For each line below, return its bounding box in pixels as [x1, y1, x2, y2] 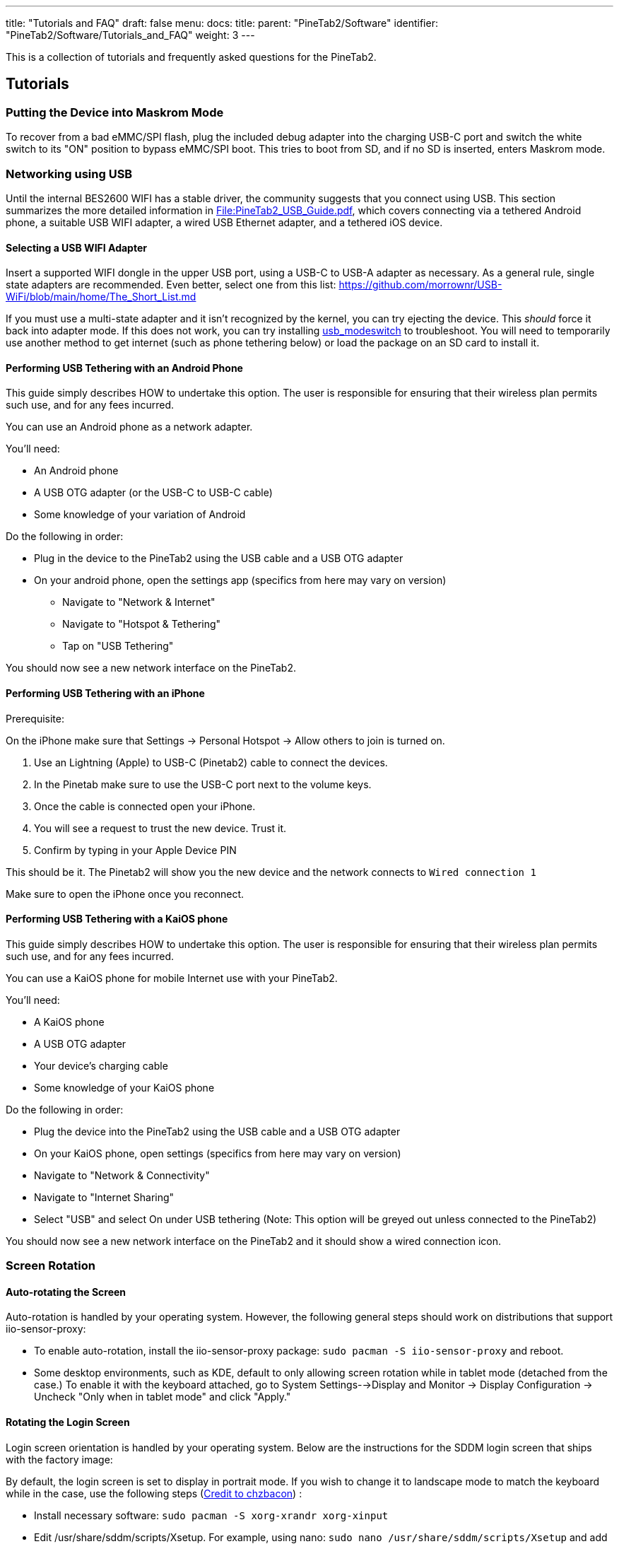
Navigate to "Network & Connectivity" [34, 1169, 210, 1181]
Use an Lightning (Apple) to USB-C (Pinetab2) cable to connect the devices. [34, 756, 388, 768]
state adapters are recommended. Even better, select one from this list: [6, 279, 336, 291]
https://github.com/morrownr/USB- [338, 279, 502, 291]
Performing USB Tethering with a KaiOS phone [6, 913, 228, 925]
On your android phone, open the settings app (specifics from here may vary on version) [34, 574, 447, 587]
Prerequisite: [6, 712, 65, 725]
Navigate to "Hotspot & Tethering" [62, 618, 221, 631]
